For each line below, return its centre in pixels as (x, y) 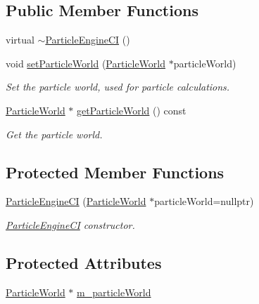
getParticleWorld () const (132, 110)
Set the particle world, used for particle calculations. (118, 87)
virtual (20, 40)
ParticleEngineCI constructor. (70, 224)
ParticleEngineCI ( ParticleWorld (76, 201)
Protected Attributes (84, 262)
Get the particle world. (54, 134)
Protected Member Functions (115, 172)
